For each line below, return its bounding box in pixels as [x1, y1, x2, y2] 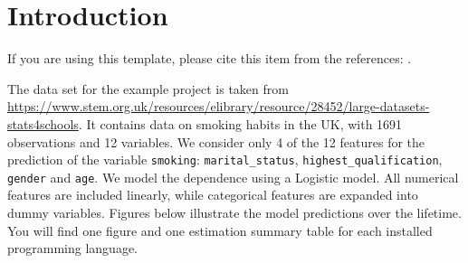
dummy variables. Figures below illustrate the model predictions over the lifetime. [7, 203, 462, 221]
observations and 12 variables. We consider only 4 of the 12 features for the [7, 132, 425, 151]
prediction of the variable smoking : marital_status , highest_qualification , [7, 150, 443, 169]
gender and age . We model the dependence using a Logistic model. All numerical [7, 167, 459, 186]
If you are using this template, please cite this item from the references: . [7, 49, 412, 68]
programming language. [7, 239, 138, 258]
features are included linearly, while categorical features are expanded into [7, 185, 418, 204]
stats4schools [7, 114, 79, 133]
